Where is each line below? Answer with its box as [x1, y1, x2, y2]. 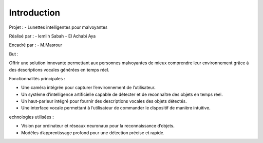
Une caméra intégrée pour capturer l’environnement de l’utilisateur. [21, 85, 156, 90]
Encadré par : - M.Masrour [9, 42, 63, 48]
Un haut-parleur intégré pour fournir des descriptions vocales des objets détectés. [21, 98, 187, 104]
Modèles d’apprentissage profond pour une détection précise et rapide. [21, 129, 165, 136]
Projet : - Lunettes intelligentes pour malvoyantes [9, 24, 108, 30]
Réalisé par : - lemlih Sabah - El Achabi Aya [9, 33, 96, 39]
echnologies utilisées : [9, 114, 54, 120]
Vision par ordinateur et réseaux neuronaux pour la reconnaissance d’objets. [21, 123, 175, 129]
